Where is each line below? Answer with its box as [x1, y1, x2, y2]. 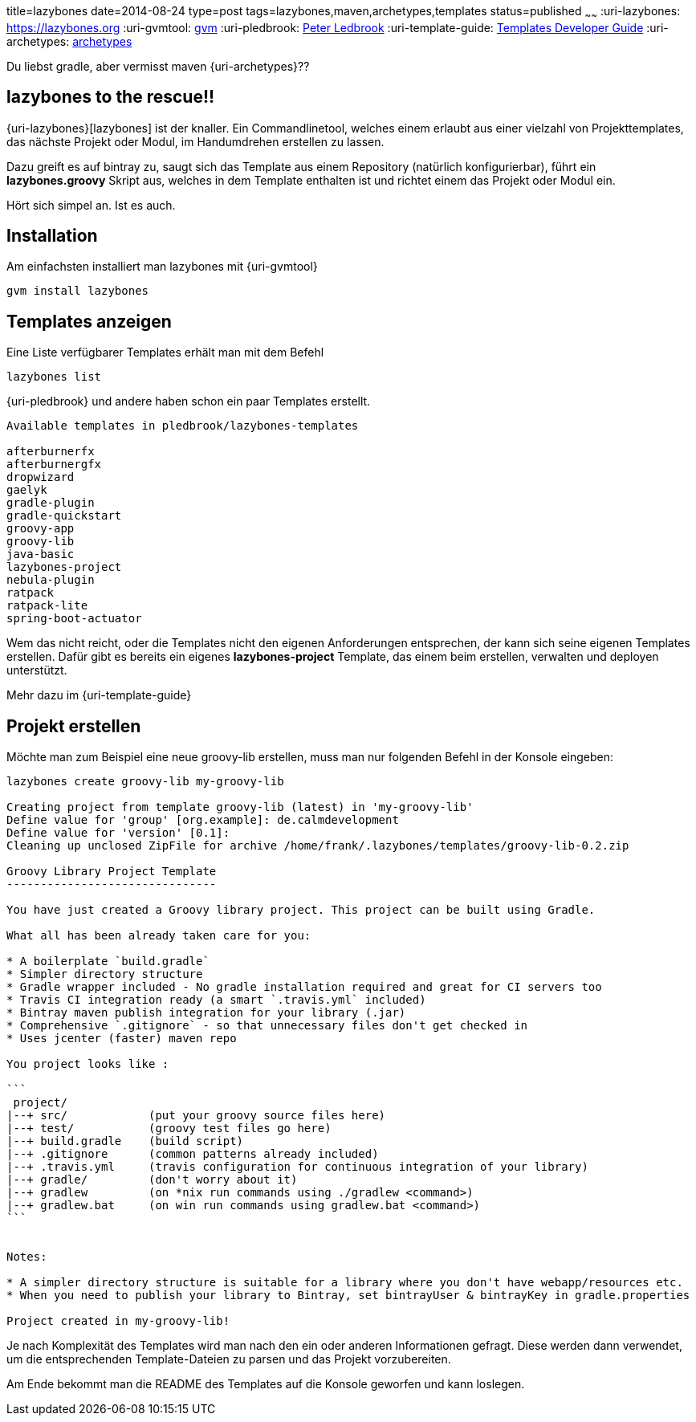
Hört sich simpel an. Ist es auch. [6, 198, 176, 212]
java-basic [6, 548, 75, 561]
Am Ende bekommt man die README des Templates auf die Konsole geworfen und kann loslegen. [6, 1377, 525, 1391]
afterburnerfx [6, 445, 95, 458]
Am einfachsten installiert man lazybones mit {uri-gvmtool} [6, 259, 318, 274]
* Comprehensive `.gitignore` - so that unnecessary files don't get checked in [6, 1019, 528, 1033]
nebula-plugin [6, 573, 95, 587]
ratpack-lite [6, 599, 88, 613]
